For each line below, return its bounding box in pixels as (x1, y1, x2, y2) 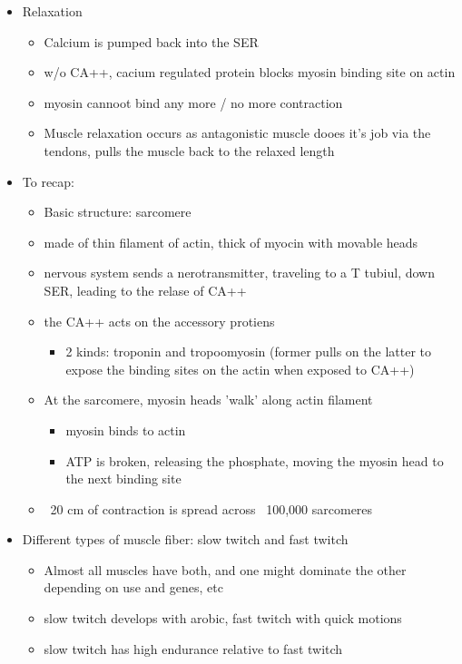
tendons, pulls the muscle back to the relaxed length (44, 141, 335, 160)
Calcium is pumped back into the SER (44, 32, 259, 51)
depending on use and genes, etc (44, 578, 223, 597)
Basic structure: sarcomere (44, 202, 192, 221)
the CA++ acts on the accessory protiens (44, 311, 275, 330)
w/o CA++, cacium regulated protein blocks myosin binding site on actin (44, 63, 456, 82)
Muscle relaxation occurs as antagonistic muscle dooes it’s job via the (44, 123, 431, 142)
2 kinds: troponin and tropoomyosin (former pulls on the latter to (65, 342, 431, 361)
